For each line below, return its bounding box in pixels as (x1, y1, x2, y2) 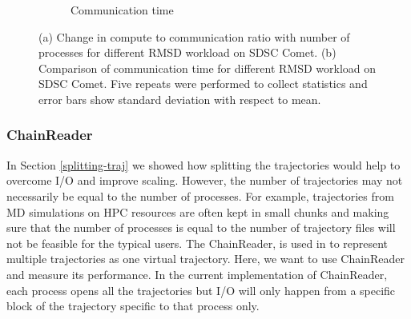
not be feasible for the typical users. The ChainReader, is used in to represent (6, 234, 389, 251)
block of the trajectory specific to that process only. (6, 297, 260, 314)
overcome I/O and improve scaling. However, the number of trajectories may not (6, 172, 403, 189)
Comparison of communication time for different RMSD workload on (38, 59, 377, 76)
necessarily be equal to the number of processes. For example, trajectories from (6, 187, 394, 204)
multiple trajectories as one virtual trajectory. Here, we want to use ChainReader (6, 250, 405, 267)
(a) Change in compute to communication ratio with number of (38, 28, 350, 45)
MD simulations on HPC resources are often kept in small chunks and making (6, 203, 389, 220)
